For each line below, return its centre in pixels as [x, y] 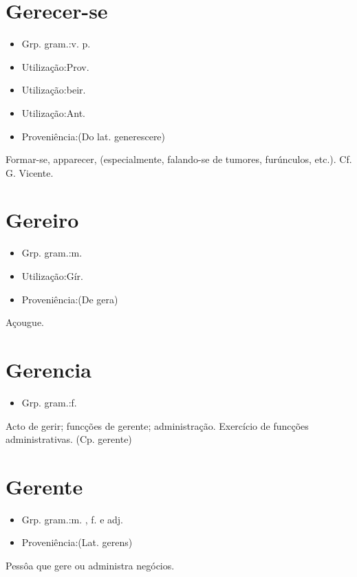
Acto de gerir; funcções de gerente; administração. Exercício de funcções [157, 425]
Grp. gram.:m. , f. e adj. [72, 519]
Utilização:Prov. [55, 66]
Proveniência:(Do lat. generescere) [94, 136]
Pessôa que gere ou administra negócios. [90, 565]
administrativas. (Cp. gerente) [69, 439]
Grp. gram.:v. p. [56, 44]
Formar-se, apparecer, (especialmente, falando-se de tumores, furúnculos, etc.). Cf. [179, 159]
